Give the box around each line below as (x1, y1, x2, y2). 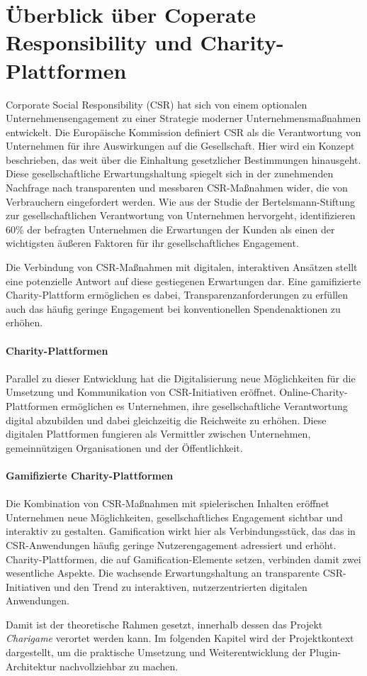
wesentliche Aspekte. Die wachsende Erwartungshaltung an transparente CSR (6, 565, 343, 580)
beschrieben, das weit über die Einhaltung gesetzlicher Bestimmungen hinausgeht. (6, 152, 361, 167)
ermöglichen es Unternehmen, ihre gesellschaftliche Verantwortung (61, 398, 348, 413)
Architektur (6, 658, 57, 673)
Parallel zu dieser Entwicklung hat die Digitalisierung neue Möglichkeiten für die (6, 370, 356, 385)
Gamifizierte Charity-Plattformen (6, 467, 174, 482)
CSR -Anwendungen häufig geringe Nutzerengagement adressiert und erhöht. (6, 537, 337, 552)
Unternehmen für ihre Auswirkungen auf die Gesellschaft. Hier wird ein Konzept (6, 138, 355, 153)
